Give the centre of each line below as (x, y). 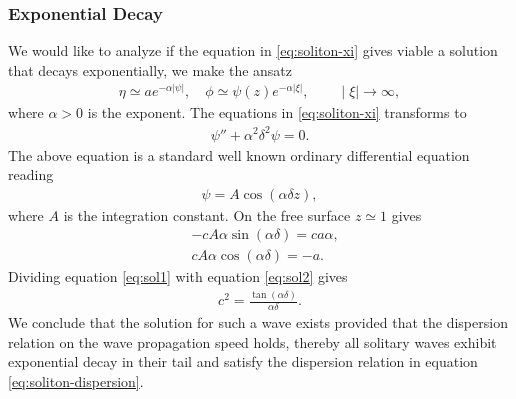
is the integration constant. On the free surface (207, 214)
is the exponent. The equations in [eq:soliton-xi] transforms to (277, 112)
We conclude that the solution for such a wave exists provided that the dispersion (258, 322)
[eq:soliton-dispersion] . (76, 381)
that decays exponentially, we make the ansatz (150, 69)
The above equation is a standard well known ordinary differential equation (239, 154)
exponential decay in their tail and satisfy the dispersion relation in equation (243, 361)
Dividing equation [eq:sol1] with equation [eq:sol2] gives (178, 276)
